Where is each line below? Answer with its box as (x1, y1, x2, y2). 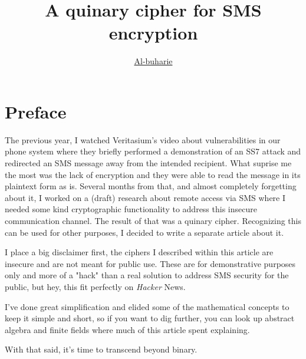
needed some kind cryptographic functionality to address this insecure (5, 203, 257, 215)
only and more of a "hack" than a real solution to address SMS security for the (5, 269, 289, 281)
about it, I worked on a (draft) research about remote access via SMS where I (5, 191, 286, 203)
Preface (5, 99, 67, 123)
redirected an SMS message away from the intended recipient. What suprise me (5, 157, 292, 169)
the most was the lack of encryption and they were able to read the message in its (5, 168, 301, 180)
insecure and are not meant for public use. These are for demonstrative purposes (5, 257, 296, 269)
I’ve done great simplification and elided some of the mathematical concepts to (5, 300, 289, 312)
